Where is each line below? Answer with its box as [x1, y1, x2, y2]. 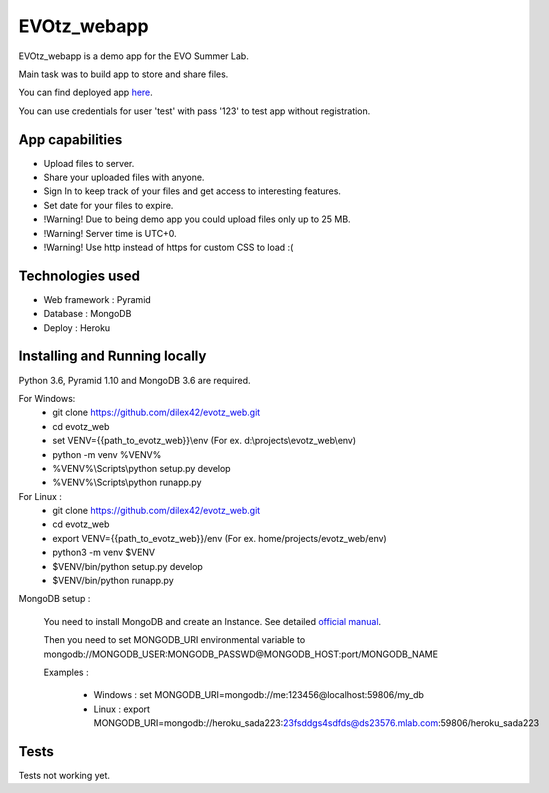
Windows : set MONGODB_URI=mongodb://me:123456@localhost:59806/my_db [93, 689, 425, 701]
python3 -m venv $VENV [52, 546, 156, 559]
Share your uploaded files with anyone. [43, 171, 205, 184]
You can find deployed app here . [18, 86, 154, 99]
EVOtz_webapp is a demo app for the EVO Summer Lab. [18, 50, 249, 62]
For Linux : [18, 490, 62, 502]
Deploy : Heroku [43, 321, 111, 334]
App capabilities [18, 131, 123, 148]
